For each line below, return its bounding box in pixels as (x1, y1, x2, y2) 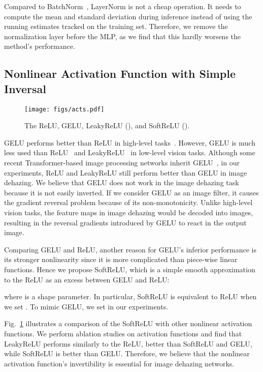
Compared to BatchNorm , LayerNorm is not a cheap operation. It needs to (4, 1, 241, 11)
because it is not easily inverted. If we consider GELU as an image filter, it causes (4, 187, 259, 197)
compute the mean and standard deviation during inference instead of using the (4, 11, 252, 21)
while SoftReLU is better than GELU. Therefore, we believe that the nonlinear (4, 348, 250, 359)
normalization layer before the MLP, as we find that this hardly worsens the (4, 31, 241, 41)
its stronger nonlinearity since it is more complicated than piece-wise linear (4, 254, 238, 265)
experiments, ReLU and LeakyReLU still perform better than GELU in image (4, 167, 247, 178)
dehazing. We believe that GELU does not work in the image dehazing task (4, 177, 239, 188)
